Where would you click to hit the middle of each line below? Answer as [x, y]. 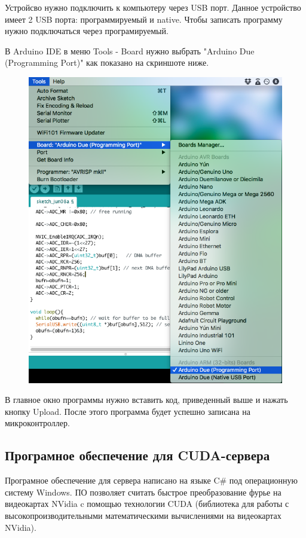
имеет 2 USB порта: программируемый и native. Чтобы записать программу [144, 19]
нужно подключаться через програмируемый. [87, 31]
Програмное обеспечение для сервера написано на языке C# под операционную [152, 480]
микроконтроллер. [37, 423]
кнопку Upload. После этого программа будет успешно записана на [128, 411]
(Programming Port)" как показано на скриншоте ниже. [107, 62]
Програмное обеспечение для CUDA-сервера [137, 455]
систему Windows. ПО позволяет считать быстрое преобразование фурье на [143, 492]
